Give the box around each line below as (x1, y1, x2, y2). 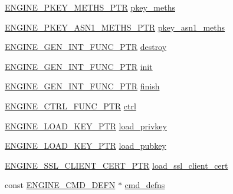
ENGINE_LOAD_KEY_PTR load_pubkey (5, 139, 166, 152)
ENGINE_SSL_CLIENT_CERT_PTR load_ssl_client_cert (5, 159, 228, 171)
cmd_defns (124, 179, 165, 191)
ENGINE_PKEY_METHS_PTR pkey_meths (5, 1, 175, 13)
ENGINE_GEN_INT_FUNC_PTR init (5, 60, 153, 72)
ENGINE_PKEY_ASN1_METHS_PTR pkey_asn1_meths (5, 21, 225, 33)
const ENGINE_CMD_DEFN (5, 179, 116, 191)
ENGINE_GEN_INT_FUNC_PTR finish (5, 80, 160, 92)
